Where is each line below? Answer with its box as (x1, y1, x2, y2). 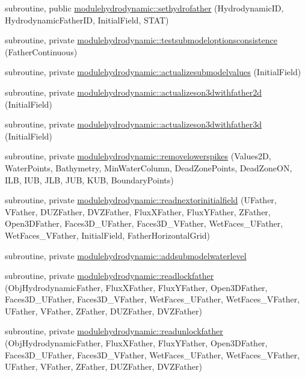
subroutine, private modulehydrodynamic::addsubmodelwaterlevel (5, 249, 247, 262)
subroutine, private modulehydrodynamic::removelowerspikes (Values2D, (5, 150, 271, 162)
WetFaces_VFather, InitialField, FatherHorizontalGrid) (5, 228, 211, 241)
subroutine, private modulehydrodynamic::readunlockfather (5, 325, 223, 337)
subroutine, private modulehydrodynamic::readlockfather (5, 269, 214, 282)
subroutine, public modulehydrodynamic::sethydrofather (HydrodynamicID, (5, 2, 284, 14)
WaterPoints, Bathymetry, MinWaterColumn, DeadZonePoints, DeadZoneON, (5, 161, 292, 174)
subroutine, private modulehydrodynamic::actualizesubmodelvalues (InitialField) (5, 66, 301, 78)
